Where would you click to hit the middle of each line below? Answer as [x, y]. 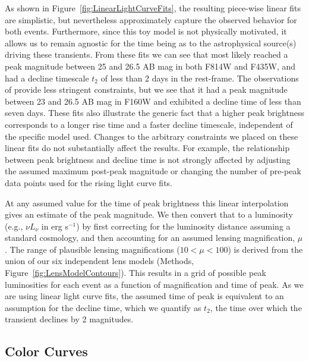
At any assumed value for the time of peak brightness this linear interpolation [147, 203]
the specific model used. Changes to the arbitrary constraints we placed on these [152, 136]
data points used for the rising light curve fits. [89, 182]
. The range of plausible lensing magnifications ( [92, 249]
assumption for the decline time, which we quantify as [103, 307]
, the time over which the [256, 307]
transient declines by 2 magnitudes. [69, 319]
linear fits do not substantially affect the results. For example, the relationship [147, 148]
